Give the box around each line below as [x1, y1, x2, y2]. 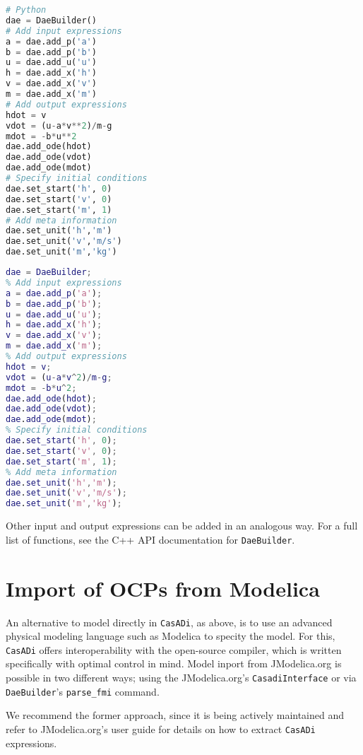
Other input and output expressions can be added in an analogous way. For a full [6, 518, 358, 533]
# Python [6, 5, 47, 15]
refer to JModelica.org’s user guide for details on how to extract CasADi [6, 721, 316, 736]
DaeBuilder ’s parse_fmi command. [6, 684, 160, 698]
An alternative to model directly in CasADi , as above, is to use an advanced [6, 614, 333, 629]
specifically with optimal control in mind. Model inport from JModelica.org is [6, 656, 342, 671]
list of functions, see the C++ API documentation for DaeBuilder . [6, 532, 295, 546]
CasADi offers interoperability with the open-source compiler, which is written [6, 642, 342, 657]
